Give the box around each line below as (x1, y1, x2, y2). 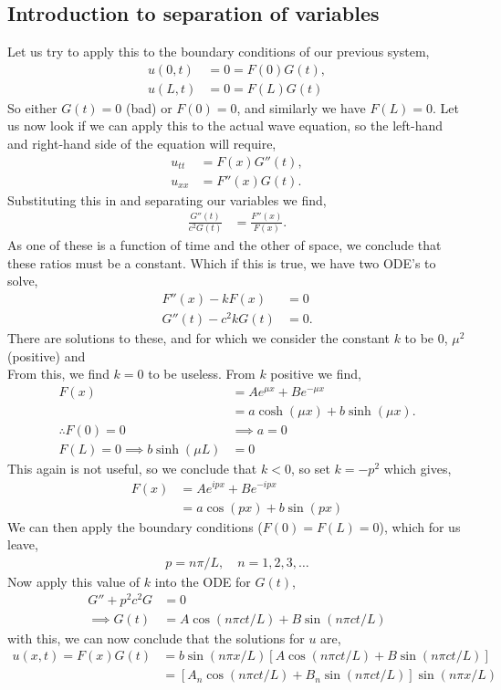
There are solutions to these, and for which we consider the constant (7, 328, 390, 347)
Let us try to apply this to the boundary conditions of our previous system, (7, 42, 430, 61)
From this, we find (7, 364, 110, 383)
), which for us (379, 517, 461, 536)
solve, (7, 271, 38, 290)
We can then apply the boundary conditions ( (7, 517, 263, 536)
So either (7, 98, 57, 117)
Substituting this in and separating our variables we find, (7, 190, 327, 209)
